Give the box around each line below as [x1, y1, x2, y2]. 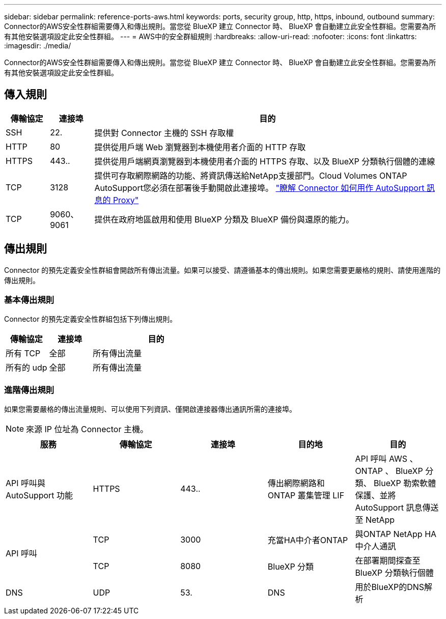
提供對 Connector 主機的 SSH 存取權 [94, 127, 234, 138]
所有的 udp [6, 362, 47, 373]
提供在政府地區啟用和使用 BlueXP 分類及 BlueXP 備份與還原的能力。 [94, 214, 354, 224]
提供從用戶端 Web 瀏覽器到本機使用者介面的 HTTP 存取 [94, 142, 306, 152]
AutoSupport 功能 [6, 490, 73, 501]
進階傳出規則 [4, 384, 54, 395]
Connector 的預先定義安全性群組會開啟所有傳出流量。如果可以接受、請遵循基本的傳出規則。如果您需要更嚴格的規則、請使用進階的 [4, 265, 441, 274]
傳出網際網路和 [267, 478, 325, 489]
